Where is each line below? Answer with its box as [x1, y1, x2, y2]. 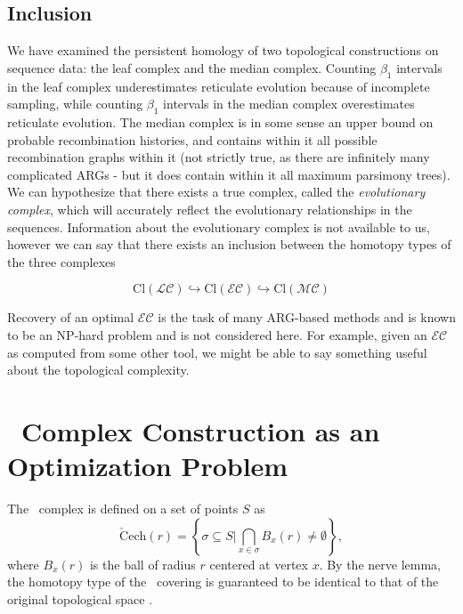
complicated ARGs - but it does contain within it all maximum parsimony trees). [7, 165, 451, 183]
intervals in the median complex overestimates [163, 94, 415, 113]
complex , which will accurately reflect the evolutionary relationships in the [7, 199, 412, 218]
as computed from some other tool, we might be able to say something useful [7, 343, 427, 361]
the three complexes [7, 252, 116, 271]
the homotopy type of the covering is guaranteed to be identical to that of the [7, 572, 439, 591]
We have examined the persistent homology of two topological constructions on [7, 41, 439, 60]
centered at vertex [209, 554, 308, 573]
